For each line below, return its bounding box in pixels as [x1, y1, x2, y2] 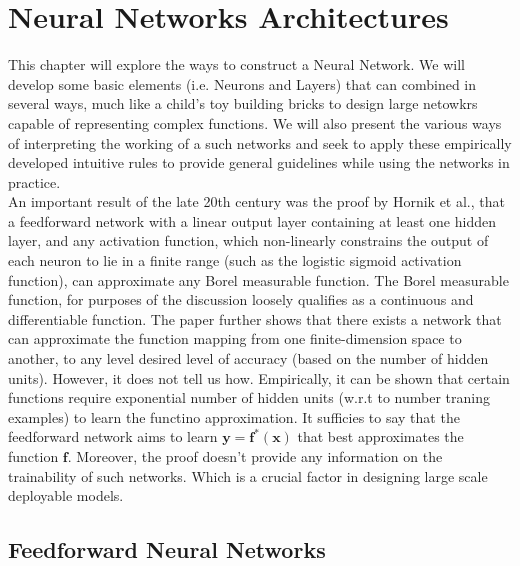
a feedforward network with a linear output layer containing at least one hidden [8, 210, 496, 231]
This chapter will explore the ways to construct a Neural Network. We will [8, 54, 465, 75]
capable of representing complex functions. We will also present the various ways [8, 112, 502, 133]
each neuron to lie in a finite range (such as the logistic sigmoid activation [8, 250, 462, 271]
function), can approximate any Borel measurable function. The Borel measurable [8, 269, 509, 290]
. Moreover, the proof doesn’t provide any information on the [67, 446, 443, 466]
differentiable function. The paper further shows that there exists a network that [8, 308, 502, 329]
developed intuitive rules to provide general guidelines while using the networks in [8, 152, 510, 173]
